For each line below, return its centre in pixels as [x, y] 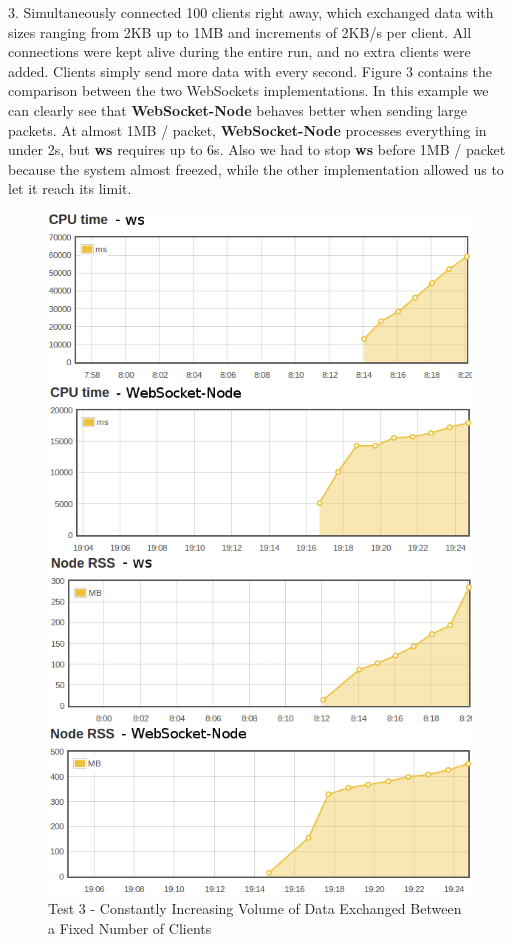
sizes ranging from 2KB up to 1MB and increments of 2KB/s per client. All [240, 31]
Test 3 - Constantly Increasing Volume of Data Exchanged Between [255, 908]
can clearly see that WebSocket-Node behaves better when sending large [237, 109]
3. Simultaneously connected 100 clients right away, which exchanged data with [251, 12]
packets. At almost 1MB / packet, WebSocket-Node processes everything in [247, 129]
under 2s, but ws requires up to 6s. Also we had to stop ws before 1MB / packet [257, 149]
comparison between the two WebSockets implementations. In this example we [248, 90]
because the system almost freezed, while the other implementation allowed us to [256, 168]
